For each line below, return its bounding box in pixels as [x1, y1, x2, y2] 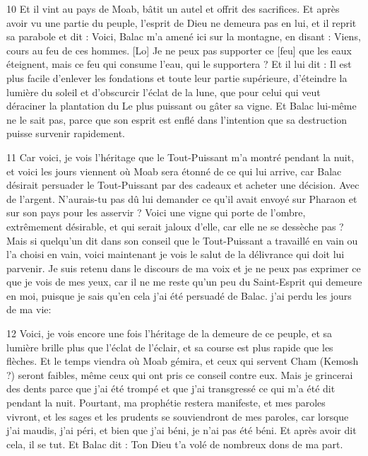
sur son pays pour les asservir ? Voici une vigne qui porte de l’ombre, [6, 205, 306, 220]
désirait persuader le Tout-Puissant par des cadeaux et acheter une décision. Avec [6, 177, 360, 192]
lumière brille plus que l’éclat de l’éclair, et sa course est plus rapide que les [6, 339, 333, 354]
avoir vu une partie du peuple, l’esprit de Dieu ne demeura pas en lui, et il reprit [6, 15, 357, 30]
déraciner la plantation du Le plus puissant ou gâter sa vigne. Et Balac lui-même [6, 98, 357, 113]
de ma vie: [6, 302, 52, 317]
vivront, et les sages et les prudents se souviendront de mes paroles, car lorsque [6, 409, 349, 423]
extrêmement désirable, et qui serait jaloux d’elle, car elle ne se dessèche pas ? [6, 218, 344, 233]
